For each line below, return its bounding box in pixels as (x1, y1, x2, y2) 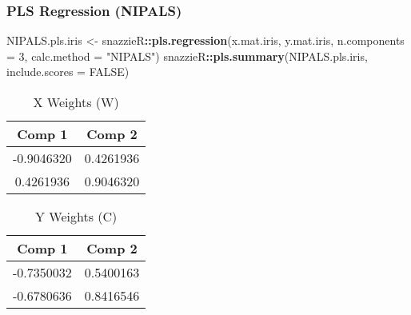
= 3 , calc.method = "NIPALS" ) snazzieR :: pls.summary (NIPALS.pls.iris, (6, 47, 368, 64)
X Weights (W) (33, 93, 119, 111)
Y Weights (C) (34, 207, 118, 225)
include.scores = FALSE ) (6, 63, 130, 80)
